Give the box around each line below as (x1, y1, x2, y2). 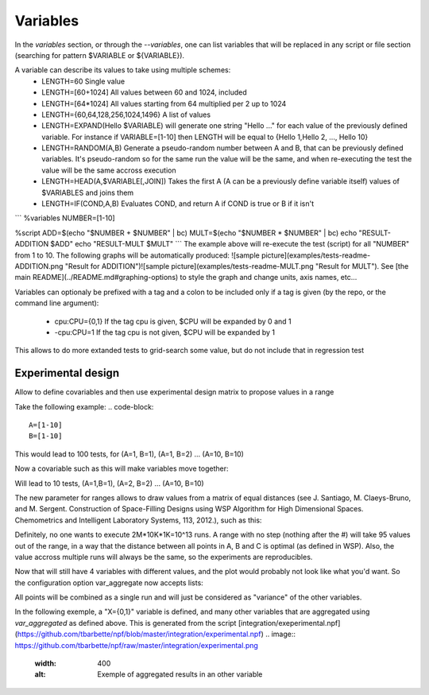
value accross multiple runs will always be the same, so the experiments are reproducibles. (14, 552, 313, 561)
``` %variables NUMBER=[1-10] (14, 213, 115, 223)
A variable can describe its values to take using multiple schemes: (14, 65, 231, 75)
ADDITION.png (14, 261, 64, 270)
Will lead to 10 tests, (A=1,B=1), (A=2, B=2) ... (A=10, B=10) (14, 478, 204, 488)
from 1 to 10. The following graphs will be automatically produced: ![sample (14, 250, 260, 260)
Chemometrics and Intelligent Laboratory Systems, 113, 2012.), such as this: (14, 515, 262, 525)
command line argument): (14, 298, 99, 308)
